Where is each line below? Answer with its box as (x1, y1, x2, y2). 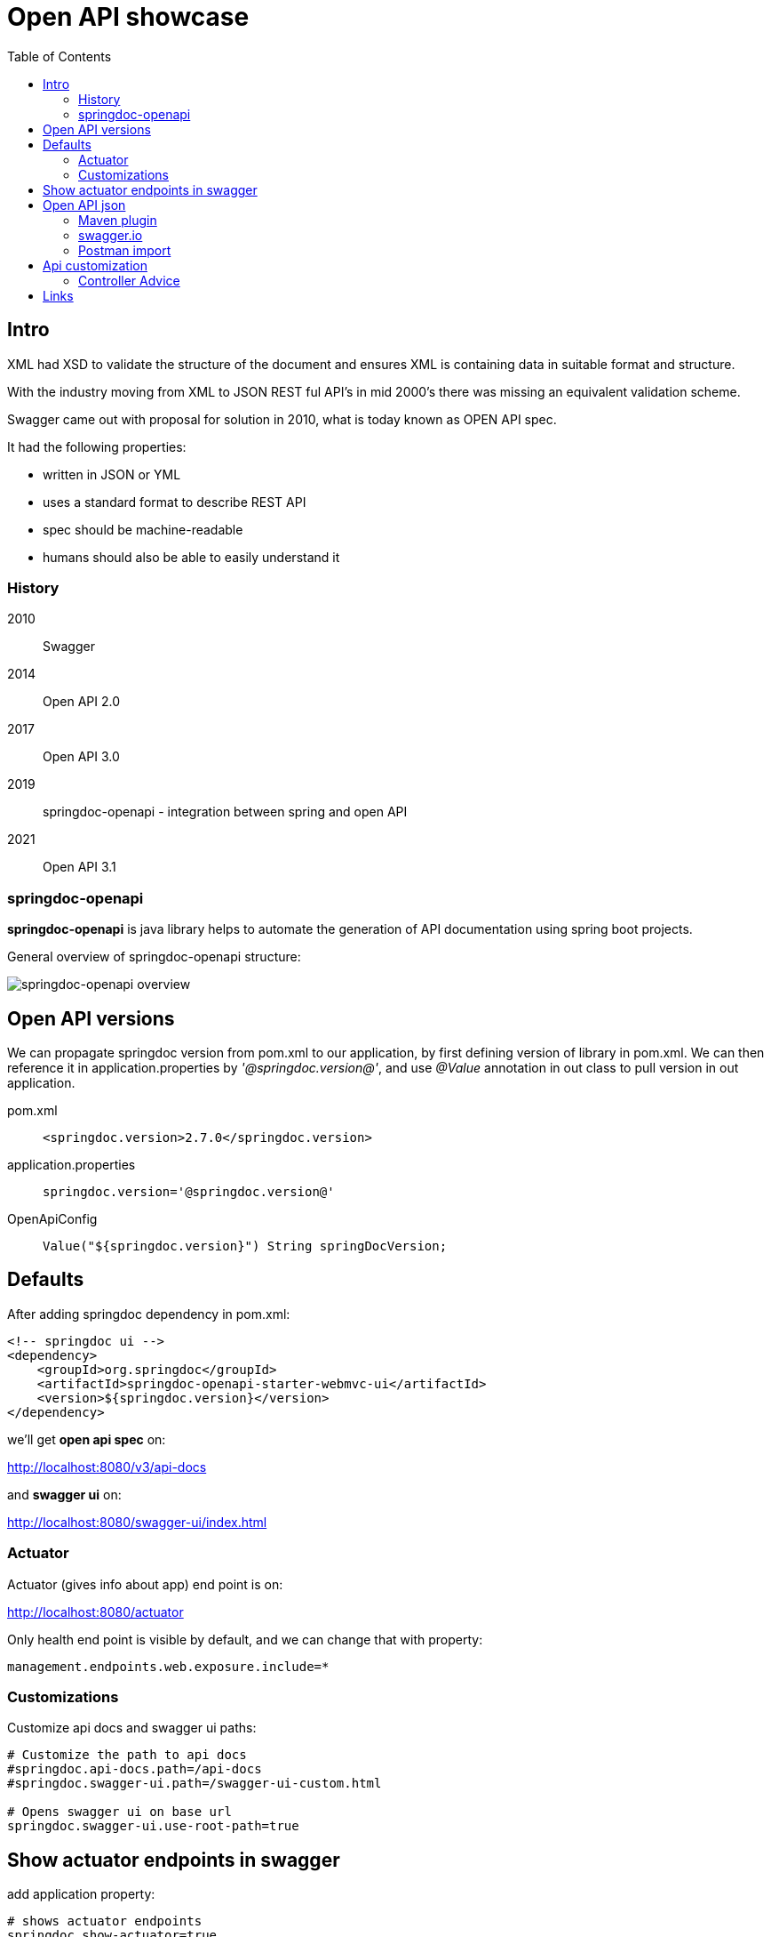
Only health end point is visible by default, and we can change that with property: (7, 1631, 483, 1647)
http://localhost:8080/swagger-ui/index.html (7, 1514, 267, 1530)
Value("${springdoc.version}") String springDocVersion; (43, 1238, 448, 1253)
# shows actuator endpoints (7, 1914, 203, 1929)
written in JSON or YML (43, 466, 181, 482)
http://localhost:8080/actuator (7, 1603, 184, 1620)
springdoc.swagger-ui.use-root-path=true (7, 1819, 299, 1834)
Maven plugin (78, 212, 157, 228)
